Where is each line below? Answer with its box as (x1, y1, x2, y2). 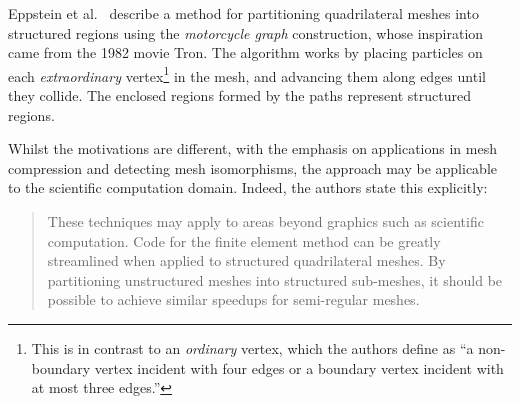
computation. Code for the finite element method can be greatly (47, 230, 441, 251)
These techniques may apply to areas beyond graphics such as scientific (47, 211, 484, 231)
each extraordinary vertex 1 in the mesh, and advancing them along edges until (8, 62, 486, 86)
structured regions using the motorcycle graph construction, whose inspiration (8, 22, 484, 43)
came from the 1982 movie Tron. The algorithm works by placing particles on (8, 42, 483, 63)
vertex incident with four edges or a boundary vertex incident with (94, 357, 504, 378)
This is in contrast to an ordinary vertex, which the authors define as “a (31, 337, 474, 358)
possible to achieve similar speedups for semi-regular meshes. (47, 289, 420, 310)
